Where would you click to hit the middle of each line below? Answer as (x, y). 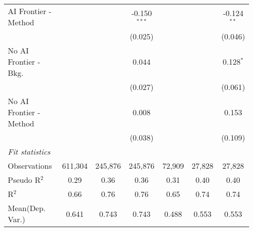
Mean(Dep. (27, 208)
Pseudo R (24, 180)
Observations (30, 166)
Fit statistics (29, 151)
